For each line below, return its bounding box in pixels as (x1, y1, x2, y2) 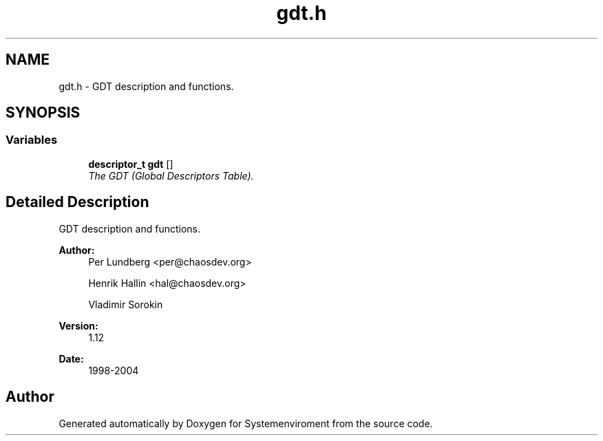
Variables (6, 133, 58, 147)
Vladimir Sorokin (88, 298, 163, 310)
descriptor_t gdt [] (88, 158, 173, 170)
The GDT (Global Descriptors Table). (88, 169, 254, 182)
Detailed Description (6, 193, 149, 211)
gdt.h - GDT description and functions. (59, 80, 234, 92)
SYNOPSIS (6, 104, 81, 122)
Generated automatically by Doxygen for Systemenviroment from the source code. (59, 417, 433, 429)
